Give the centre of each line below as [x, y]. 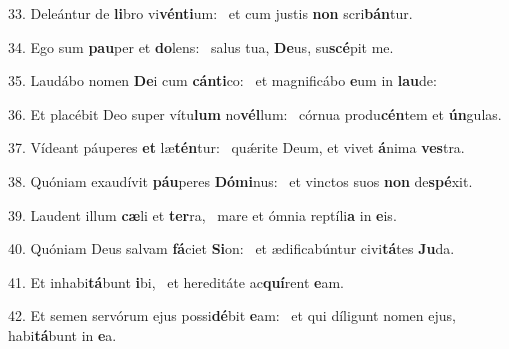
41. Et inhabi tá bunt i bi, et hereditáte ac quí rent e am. [176, 281]
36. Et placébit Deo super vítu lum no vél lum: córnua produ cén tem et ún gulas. [255, 113]
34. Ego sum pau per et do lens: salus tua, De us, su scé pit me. [201, 46]
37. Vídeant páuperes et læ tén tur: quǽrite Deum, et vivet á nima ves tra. [236, 147]
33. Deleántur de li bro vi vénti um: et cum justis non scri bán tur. [210, 13]
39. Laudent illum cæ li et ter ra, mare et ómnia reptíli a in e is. [202, 214]
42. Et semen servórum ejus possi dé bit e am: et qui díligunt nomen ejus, [232, 315]
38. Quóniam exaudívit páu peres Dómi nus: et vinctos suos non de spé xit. [240, 180]
